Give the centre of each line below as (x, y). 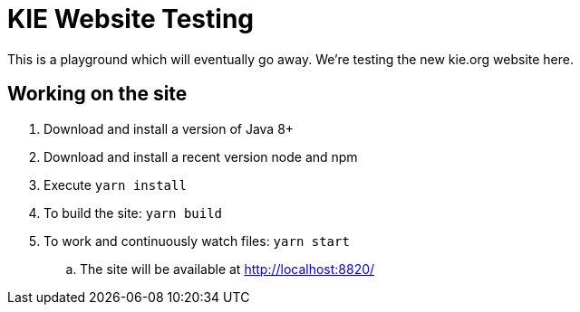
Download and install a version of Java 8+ (169, 128)
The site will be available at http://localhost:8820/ (227, 269)
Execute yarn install (115, 184)
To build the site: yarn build (133, 213)
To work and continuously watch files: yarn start (197, 241)
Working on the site (97, 94)
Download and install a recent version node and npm (201, 156)
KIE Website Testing (131, 19)
